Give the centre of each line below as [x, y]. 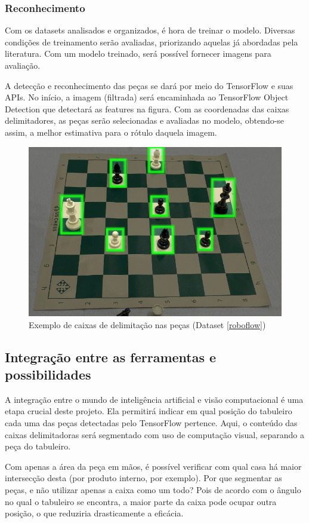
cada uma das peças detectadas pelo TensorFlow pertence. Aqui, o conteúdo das [151, 423]
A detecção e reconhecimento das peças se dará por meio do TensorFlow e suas [149, 85]
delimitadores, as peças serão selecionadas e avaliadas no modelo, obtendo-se [145, 120]
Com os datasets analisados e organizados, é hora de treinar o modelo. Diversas [150, 30]
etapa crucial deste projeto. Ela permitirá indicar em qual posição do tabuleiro [149, 411]
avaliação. [23, 65]
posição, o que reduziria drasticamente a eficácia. [94, 513]
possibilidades [48, 374]
